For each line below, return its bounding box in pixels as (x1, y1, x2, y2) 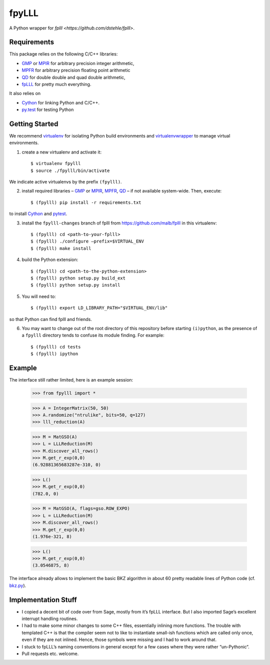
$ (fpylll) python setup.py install (30, 282, 120, 288)
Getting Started (9, 120, 58, 128)
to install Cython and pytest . (9, 210, 67, 217)
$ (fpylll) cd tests (30, 344, 81, 349)
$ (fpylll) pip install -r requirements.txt (30, 199, 142, 205)
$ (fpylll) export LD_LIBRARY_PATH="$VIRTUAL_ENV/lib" (30, 305, 168, 311)
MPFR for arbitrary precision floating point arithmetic (21, 67, 130, 73)
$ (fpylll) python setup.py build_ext (30, 275, 126, 281)
